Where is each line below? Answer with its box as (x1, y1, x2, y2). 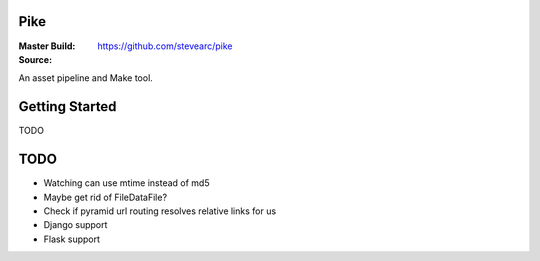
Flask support (43, 233, 100, 245)
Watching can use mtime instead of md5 (43, 177, 210, 189)
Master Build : (18, 40, 76, 52)
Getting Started (18, 98, 117, 115)
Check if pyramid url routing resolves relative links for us (43, 205, 277, 217)
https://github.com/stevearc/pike (97, 40, 233, 52)
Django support (43, 219, 108, 231)
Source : (18, 53, 53, 65)
